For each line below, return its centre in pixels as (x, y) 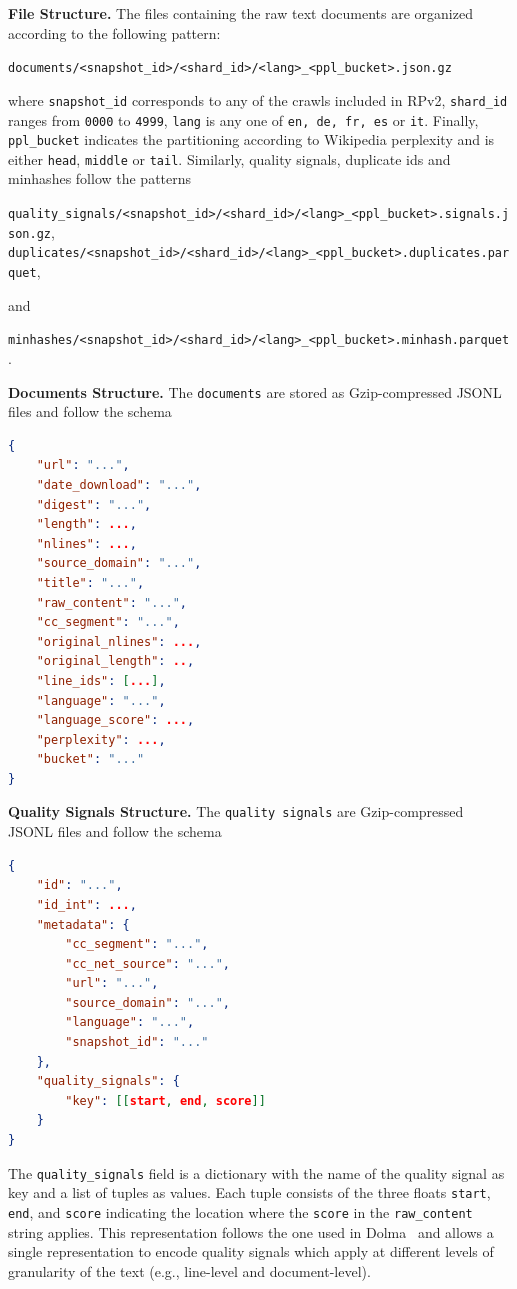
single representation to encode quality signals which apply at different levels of (251, 1251)
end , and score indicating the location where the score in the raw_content (240, 1211)
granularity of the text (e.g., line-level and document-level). (189, 1270)
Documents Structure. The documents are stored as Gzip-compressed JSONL (255, 391)
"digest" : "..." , (94, 504)
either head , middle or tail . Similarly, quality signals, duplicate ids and (229, 158)
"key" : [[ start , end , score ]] (165, 1100)
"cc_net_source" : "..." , (147, 963)
